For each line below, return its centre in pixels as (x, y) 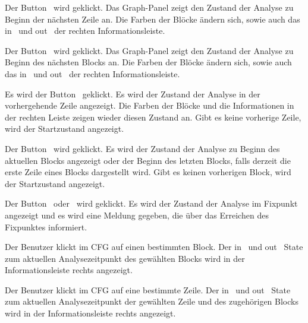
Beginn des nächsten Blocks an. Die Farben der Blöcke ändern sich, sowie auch (148, 62)
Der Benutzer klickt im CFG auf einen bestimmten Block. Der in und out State (154, 247)
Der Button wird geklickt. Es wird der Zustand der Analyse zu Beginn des (142, 148)
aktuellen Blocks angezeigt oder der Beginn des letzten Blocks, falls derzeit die (148, 160)
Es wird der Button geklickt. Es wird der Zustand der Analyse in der (133, 94)
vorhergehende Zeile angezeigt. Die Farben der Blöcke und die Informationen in (150, 105)
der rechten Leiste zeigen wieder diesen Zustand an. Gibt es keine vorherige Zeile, (153, 117)
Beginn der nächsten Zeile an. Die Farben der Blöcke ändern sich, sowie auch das (153, 19)
